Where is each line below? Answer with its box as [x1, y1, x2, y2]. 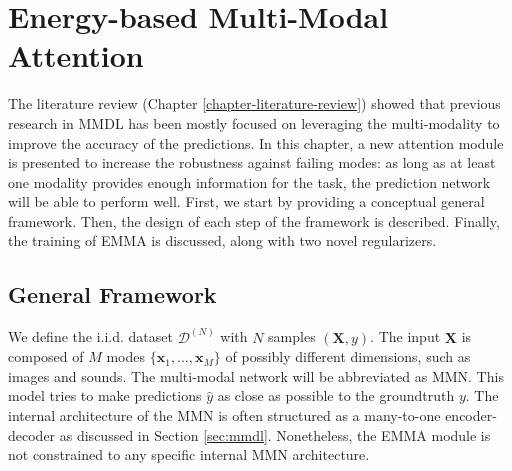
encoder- [445, 405, 497, 426]
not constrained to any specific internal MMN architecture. [8, 444, 370, 465]
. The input [370, 326, 441, 347]
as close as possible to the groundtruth [217, 385, 455, 406]
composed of [8, 346, 84, 367]
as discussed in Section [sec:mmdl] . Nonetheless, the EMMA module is [59, 424, 491, 445]
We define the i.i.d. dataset [8, 326, 173, 347]
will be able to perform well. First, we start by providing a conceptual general [8, 191, 485, 212]
